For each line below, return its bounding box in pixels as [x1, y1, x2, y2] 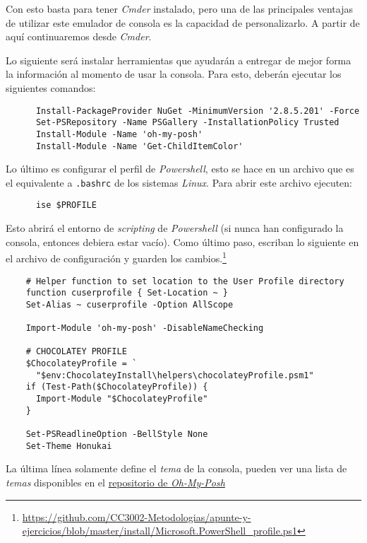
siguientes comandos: [6, 80, 96, 95]
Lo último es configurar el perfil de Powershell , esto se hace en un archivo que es [6, 161, 354, 176]
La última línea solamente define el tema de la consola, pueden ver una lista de [6, 461, 347, 476]
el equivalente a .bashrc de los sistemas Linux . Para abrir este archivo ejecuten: [6, 175, 352, 189]
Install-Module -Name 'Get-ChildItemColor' [35, 141, 243, 151]
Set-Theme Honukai [25, 440, 112, 451]
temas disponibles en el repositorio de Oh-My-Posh [6, 474, 225, 489]
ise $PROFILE [35, 200, 97, 211]
